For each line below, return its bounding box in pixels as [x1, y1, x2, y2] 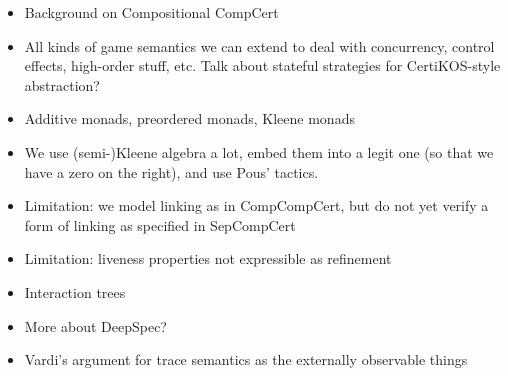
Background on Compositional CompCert [24, 2, 279, 22]
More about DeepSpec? [24, 315, 167, 336]
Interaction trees [24, 281, 126, 302]
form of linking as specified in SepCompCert [24, 214, 296, 235]
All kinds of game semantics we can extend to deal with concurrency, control [24, 35, 495, 56]
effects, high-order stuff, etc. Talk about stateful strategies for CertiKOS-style [24, 55, 501, 76]
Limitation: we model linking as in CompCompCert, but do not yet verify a [24, 195, 489, 216]
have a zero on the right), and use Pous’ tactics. [24, 161, 319, 182]
